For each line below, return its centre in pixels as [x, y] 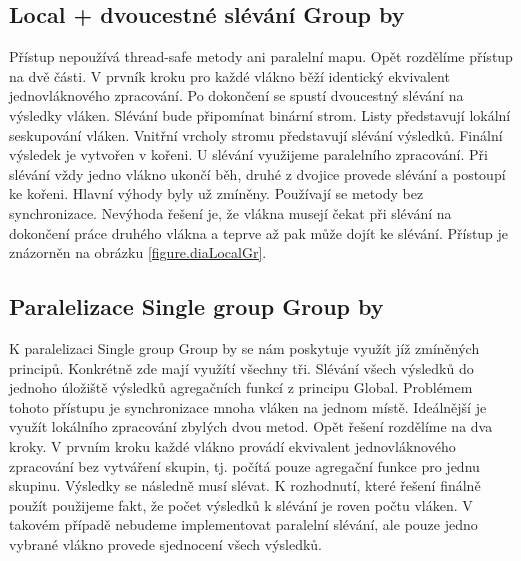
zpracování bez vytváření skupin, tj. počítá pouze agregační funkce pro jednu [244, 465]
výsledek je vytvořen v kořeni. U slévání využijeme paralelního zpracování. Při [248, 154]
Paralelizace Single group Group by [196, 306]
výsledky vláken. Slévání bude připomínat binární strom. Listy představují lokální [260, 114]
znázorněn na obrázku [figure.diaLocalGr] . [138, 252]
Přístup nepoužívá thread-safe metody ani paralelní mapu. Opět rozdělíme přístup [261, 56]
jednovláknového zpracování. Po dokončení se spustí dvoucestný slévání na [236, 95]
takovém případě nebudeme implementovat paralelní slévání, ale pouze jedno [243, 524]
